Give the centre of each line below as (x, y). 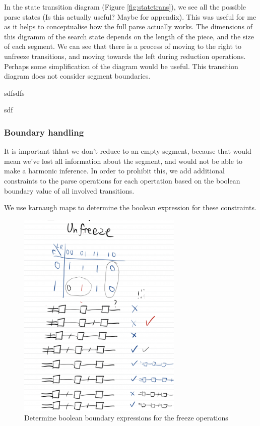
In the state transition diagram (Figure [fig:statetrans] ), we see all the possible (125, 7)
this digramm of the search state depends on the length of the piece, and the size (129, 36)
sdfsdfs (14, 93)
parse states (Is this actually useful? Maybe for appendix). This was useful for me (130, 16)
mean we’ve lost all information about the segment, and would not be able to (123, 161)
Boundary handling (44, 132)
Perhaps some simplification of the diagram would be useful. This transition (121, 66)
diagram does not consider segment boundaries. (77, 76)
